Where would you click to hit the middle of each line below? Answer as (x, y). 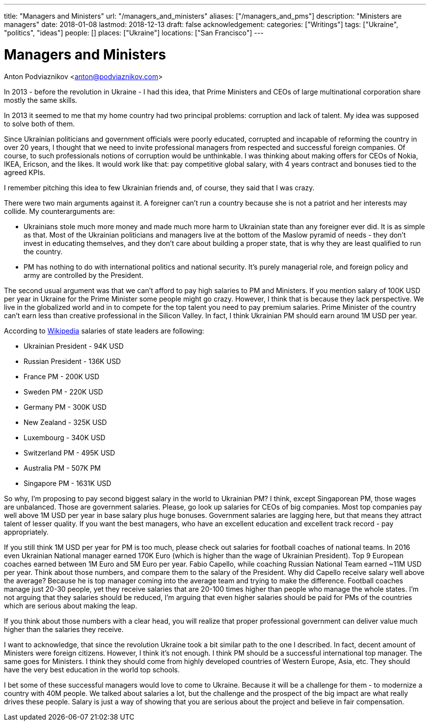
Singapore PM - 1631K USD (67, 483)
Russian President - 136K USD (72, 361)
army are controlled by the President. (83, 275)
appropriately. (27, 532)
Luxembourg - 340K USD (65, 437)
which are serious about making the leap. (71, 605)
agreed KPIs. (25, 172)
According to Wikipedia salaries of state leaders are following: (104, 331)
